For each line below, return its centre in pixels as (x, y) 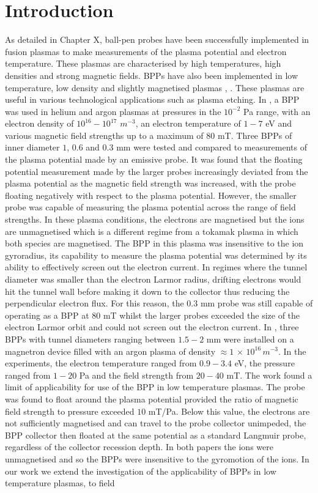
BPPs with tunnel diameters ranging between (90, 339)
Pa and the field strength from (136, 375)
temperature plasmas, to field (60, 483)
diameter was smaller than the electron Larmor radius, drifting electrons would (153, 279)
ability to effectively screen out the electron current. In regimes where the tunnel (156, 267)
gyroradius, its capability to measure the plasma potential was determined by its (156, 255)
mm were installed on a (250, 339)
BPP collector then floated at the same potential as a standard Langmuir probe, (156, 435)
